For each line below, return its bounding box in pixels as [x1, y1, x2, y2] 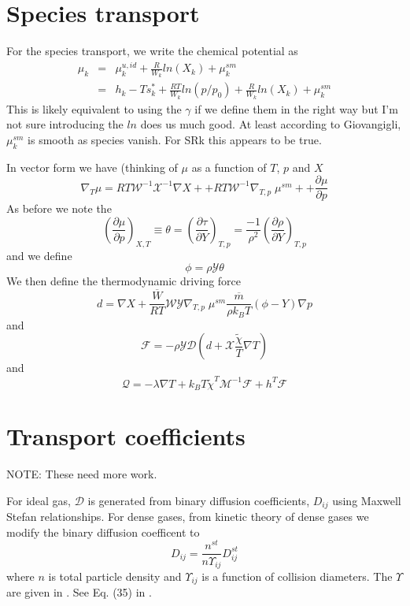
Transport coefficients [6, 420, 246, 452]
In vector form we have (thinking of [6, 158, 178, 175]
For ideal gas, [6, 492, 71, 508]
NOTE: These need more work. [6, 466, 157, 482]
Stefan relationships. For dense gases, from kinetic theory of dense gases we [6, 508, 369, 525]
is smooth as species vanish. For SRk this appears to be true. [28, 131, 322, 147]
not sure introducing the [6, 116, 124, 132]
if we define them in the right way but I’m [194, 100, 398, 117]
